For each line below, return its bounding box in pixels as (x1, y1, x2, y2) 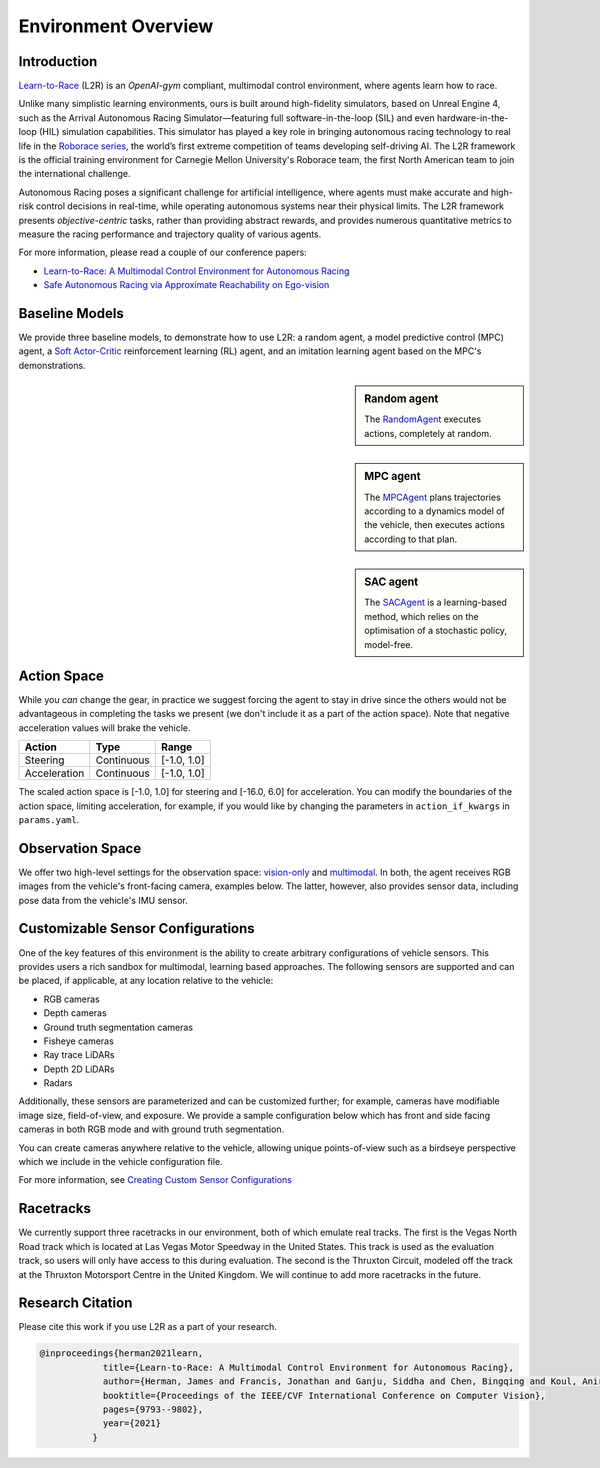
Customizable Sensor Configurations (18, 920, 255, 937)
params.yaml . (18, 813, 80, 825)
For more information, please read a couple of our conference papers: (18, 246, 307, 259)
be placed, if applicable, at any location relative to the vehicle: (18, 975, 274, 987)
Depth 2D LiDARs (43, 1063, 115, 1075)
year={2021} (102, 1418, 162, 1429)
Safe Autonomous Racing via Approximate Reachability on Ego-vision (43, 279, 330, 291)
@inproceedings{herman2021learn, (39, 1348, 204, 1359)
